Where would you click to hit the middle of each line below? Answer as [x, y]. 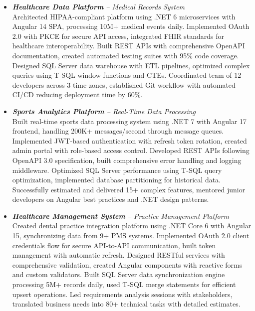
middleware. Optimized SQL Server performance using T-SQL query [117, 170]
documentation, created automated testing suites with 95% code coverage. [126, 55]
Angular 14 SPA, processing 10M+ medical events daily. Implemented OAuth [131, 26]
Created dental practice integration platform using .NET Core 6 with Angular [132, 226]
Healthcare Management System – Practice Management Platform [121, 216]
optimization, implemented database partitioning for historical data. [117, 180]
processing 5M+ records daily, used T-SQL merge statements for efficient [124, 284]
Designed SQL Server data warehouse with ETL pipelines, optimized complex [131, 65]
